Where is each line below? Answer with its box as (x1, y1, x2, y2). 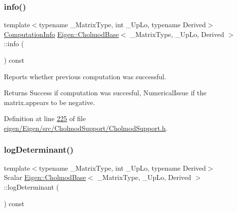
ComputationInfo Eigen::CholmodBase (4, 29, 119, 39)
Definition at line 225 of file (4, 113, 86, 124)
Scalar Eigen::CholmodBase (4, 172, 86, 182)
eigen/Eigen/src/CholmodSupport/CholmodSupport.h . (4, 123, 168, 133)
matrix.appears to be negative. (4, 97, 95, 107)
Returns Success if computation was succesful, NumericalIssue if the (4, 88, 207, 98)
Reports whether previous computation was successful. (4, 71, 166, 81)
